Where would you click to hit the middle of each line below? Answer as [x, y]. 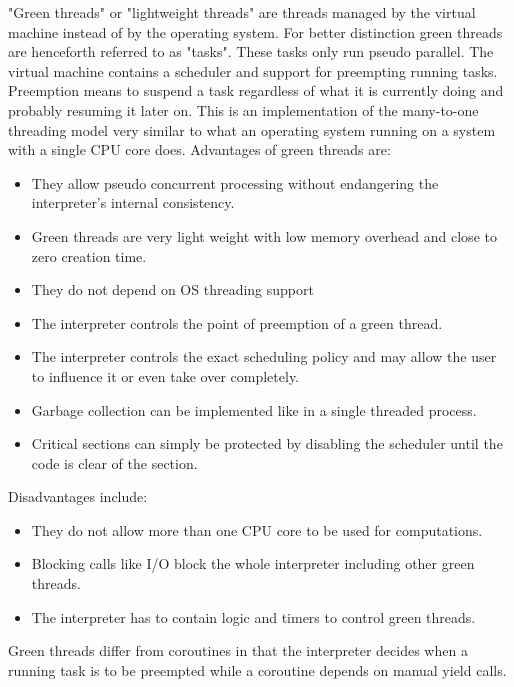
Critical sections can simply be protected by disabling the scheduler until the [267, 443]
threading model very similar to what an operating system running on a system [252, 129]
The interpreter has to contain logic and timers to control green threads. [253, 616]
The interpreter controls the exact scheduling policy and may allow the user [264, 356]
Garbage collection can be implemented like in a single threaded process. [254, 409]
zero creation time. [89, 255]
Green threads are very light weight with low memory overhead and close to [264, 235]
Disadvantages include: [78, 496]
